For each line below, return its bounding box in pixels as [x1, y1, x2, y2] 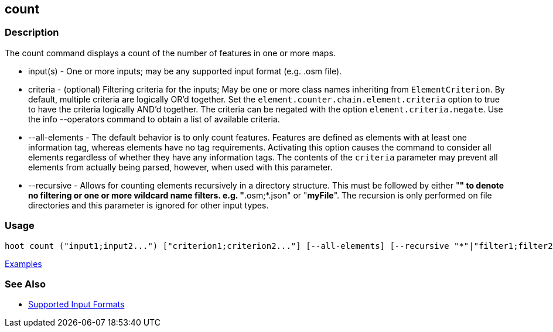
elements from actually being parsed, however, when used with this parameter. [28, 162, 333, 172]
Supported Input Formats [28, 299, 125, 310]
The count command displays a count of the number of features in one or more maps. [5, 47, 336, 58]
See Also [5, 278, 46, 290]
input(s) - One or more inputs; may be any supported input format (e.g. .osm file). [28, 66, 342, 76]
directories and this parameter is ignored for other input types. [28, 200, 269, 210]
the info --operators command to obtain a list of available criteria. [28, 114, 280, 124]
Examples [5, 258, 42, 269]
